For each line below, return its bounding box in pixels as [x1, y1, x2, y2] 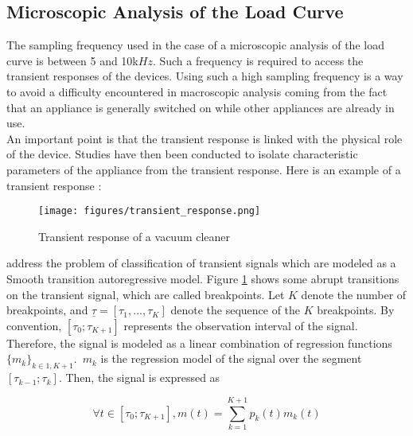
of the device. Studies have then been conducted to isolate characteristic [6, 146, 358, 162]
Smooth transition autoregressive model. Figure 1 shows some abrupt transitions [6, 270, 399, 286]
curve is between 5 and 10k [6, 52, 138, 68]
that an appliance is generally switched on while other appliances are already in [6, 99, 395, 115]
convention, [6, 317, 62, 333]
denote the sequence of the [170, 302, 301, 318]
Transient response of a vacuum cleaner [38, 228, 231, 244]
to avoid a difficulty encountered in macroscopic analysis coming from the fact [6, 83, 388, 99]
